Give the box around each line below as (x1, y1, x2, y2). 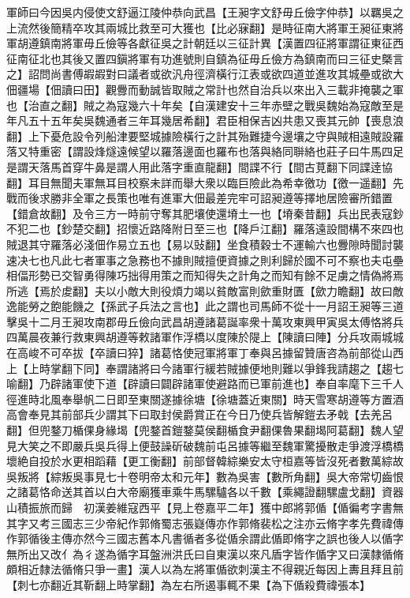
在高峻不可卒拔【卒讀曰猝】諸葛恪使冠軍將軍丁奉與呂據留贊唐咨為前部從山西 (6, 344, 404, 361)
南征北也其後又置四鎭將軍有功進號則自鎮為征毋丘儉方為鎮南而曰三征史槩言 (17, 50, 404, 66)
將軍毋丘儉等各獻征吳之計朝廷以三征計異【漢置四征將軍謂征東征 (61, 35, 393, 51)
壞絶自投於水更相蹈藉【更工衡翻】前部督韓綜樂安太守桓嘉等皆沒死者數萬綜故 (6, 453, 404, 469)
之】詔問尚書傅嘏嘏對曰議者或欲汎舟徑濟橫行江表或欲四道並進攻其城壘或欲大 (6, 66, 404, 82)
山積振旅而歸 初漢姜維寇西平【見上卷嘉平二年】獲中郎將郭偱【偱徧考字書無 (6, 499, 404, 515)
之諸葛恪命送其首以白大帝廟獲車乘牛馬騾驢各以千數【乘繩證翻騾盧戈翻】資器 (6, 483, 404, 500)
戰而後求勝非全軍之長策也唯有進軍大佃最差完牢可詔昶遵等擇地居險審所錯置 (6, 190, 393, 206)
